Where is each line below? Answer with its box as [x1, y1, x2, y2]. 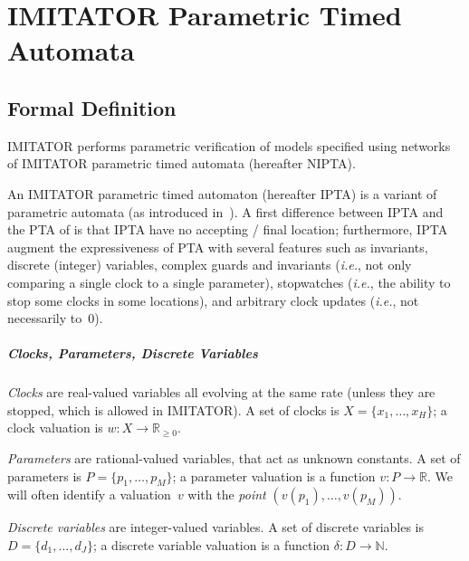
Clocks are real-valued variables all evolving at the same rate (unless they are [7, 383, 435, 402]
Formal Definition [7, 93, 177, 121]
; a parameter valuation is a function [172, 466, 376, 485]
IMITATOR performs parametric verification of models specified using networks [7, 136, 451, 155]
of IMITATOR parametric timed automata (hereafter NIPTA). [7, 154, 356, 173]
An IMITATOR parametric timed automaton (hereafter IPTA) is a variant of [7, 184, 437, 203]
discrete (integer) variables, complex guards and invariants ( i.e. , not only [7, 255, 412, 274]
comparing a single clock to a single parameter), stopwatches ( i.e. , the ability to [7, 272, 451, 291]
